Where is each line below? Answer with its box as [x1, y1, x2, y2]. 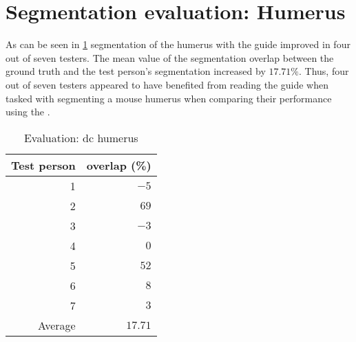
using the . [6, 104, 50, 119]
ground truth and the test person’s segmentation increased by [6, 64, 266, 78]
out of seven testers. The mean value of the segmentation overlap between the [6, 50, 334, 65]
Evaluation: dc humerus [23, 129, 138, 146]
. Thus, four [299, 64, 349, 78]
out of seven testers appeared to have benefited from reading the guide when [6, 77, 328, 91]
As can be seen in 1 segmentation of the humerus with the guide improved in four [6, 37, 350, 52]
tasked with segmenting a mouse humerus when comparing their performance [6, 91, 332, 105]
